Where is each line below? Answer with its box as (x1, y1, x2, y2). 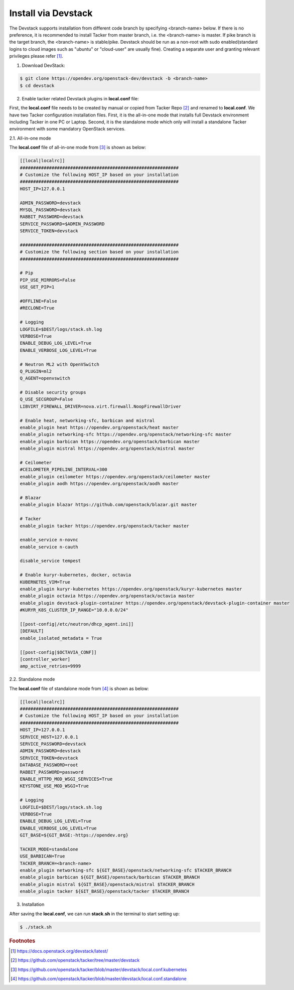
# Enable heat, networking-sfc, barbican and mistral (20, 417, 155, 423)
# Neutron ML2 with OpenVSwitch (20, 361, 100, 367)
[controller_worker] (20, 656, 70, 662)
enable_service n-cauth (20, 544, 79, 549)
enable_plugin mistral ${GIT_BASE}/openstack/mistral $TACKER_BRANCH (20, 881, 195, 887)
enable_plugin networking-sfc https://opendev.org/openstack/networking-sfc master (20, 432, 232, 438)
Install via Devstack (9, 8, 93, 19)
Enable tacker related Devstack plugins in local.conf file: (22, 95, 139, 101)
